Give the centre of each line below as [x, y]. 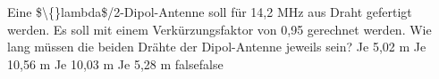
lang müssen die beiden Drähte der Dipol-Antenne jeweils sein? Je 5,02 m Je [217, 47]
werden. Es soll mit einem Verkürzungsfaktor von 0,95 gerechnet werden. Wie [219, 29]
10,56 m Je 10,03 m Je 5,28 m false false [115, 63]
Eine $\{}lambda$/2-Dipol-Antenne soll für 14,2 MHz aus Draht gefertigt [210, 12]
